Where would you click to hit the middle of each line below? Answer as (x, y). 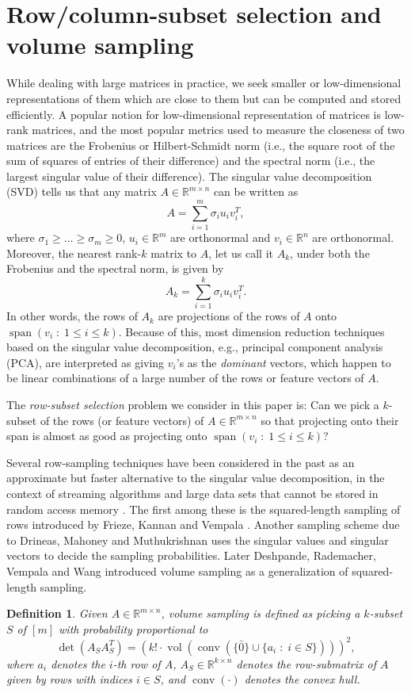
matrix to (174, 253)
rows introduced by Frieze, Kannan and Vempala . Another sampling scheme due (203, 525)
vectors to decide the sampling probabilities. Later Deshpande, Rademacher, (191, 555)
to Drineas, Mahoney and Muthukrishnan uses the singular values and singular (198, 540)
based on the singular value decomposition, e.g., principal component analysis (195, 347)
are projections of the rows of (229, 316)
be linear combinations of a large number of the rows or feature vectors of (185, 378)
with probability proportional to (133, 628)
